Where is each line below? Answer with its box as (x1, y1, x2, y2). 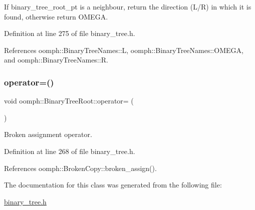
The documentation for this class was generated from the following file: (4, 179, 222, 190)
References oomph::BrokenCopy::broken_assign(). (4, 162, 157, 173)
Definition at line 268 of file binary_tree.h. (4, 145, 135, 156)
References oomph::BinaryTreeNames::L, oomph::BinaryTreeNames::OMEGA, (4, 44, 243, 55)
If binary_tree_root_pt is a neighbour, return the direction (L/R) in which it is (4, 1, 251, 11)
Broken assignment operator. (4, 129, 92, 139)
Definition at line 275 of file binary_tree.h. (4, 28, 135, 38)
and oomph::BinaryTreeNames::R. (4, 54, 108, 65)
